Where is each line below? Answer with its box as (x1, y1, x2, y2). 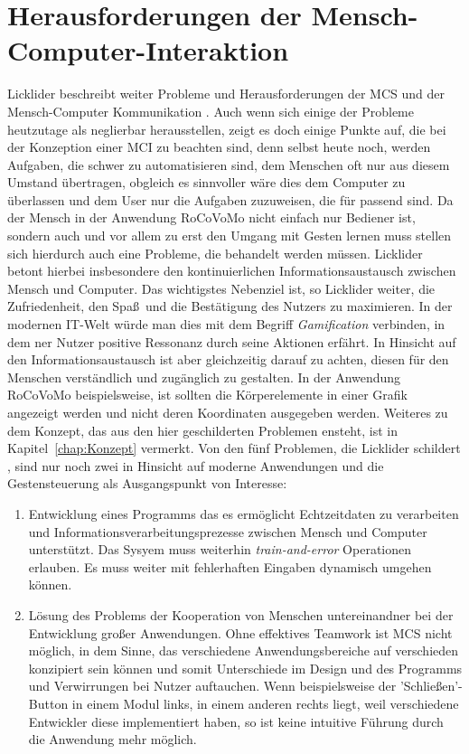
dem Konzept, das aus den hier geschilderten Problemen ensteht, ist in (7, 420, 398, 439)
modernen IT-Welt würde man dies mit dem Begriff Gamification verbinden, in (7, 315, 446, 334)
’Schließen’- (399, 676, 463, 695)
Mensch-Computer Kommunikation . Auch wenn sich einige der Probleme (7, 101, 415, 120)
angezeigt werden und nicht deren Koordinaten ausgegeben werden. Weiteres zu (7, 403, 448, 421)
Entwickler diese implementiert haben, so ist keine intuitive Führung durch (28, 712, 444, 730)
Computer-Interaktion (7, 32, 289, 69)
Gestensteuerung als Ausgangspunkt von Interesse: (7, 474, 287, 493)
